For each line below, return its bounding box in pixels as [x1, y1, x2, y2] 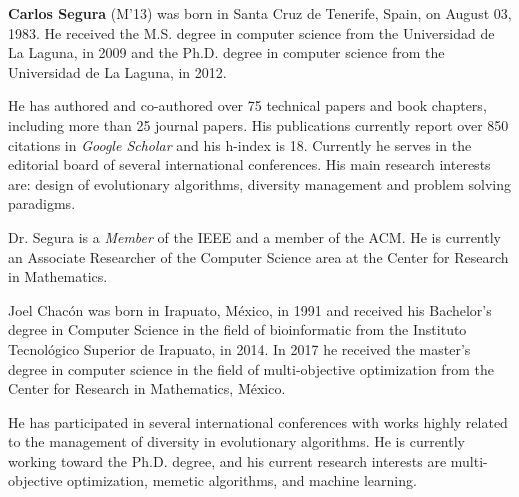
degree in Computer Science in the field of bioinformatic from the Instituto [8, 319, 467, 340]
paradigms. [8, 193, 76, 214]
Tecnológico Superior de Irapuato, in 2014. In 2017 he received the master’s [8, 338, 471, 359]
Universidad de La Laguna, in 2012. [8, 61, 227, 82]
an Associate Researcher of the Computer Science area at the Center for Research [8, 246, 509, 267]
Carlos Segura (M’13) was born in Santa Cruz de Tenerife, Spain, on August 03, [8, 3, 512, 23]
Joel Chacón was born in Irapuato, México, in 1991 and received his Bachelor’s [8, 299, 492, 320]
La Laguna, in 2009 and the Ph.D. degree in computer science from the [8, 42, 445, 63]
